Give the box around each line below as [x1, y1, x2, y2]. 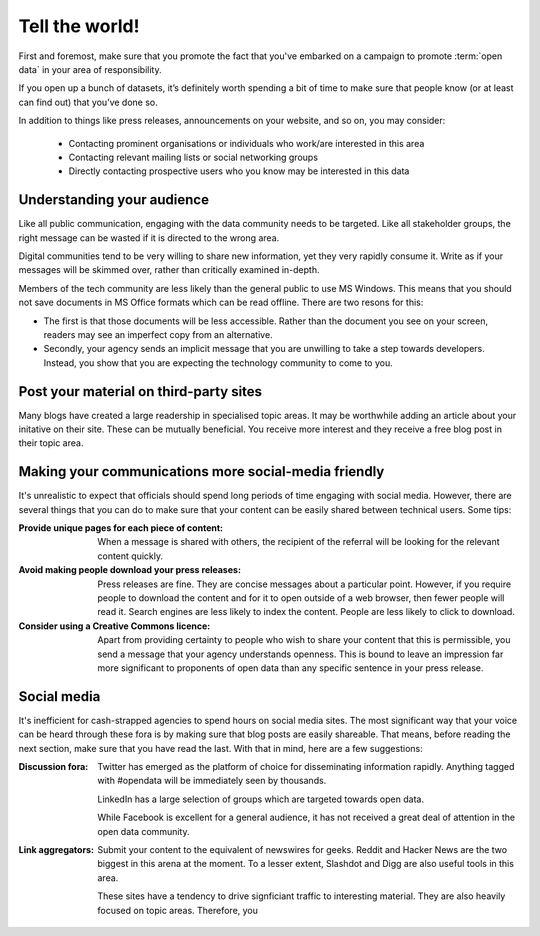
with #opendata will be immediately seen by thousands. [97, 775, 327, 787]
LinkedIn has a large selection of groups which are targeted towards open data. [97, 793, 425, 805]
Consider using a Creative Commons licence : [18, 620, 211, 632]
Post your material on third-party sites [18, 383, 263, 400]
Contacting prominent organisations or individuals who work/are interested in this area [68, 137, 425, 149]
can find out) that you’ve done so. [18, 96, 159, 108]
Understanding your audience [18, 191, 210, 209]
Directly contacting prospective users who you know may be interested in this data [68, 165, 410, 177]
